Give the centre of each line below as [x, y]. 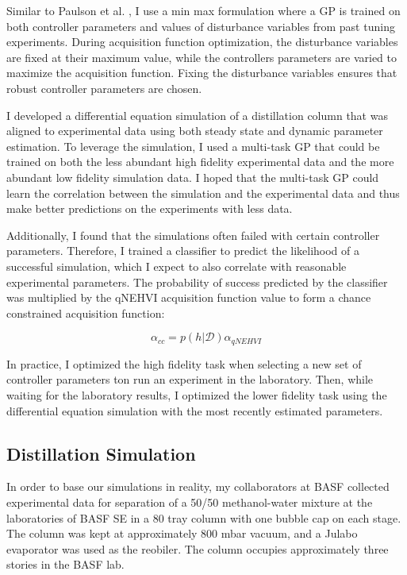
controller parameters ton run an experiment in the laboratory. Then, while [190, 379]
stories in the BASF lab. [65, 564]
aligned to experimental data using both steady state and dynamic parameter [195, 131]
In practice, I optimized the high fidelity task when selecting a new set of [184, 363]
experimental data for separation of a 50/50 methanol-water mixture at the [190, 502]
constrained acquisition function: [86, 313]
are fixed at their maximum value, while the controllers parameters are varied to [202, 57]
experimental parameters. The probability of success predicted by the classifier [197, 282]
